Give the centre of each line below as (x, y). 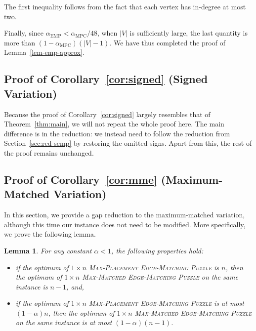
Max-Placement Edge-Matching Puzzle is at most (166, 303)
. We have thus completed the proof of (167, 42)
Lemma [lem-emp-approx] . (44, 52)
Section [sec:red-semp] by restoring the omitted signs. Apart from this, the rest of (128, 143)
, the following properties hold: (157, 250)
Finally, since (24, 33)
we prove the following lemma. (50, 234)
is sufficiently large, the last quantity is (189, 33)
